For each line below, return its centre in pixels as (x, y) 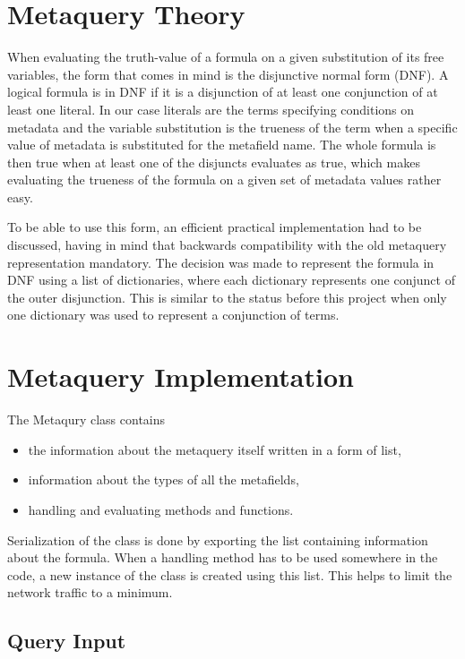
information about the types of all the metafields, (164, 479)
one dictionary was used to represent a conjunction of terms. (173, 315)
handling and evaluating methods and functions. (161, 509)
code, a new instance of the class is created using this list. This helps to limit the (230, 574)
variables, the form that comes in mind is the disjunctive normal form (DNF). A (228, 74)
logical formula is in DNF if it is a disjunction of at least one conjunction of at (223, 92)
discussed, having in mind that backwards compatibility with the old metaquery (227, 245)
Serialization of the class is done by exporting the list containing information (218, 539)
